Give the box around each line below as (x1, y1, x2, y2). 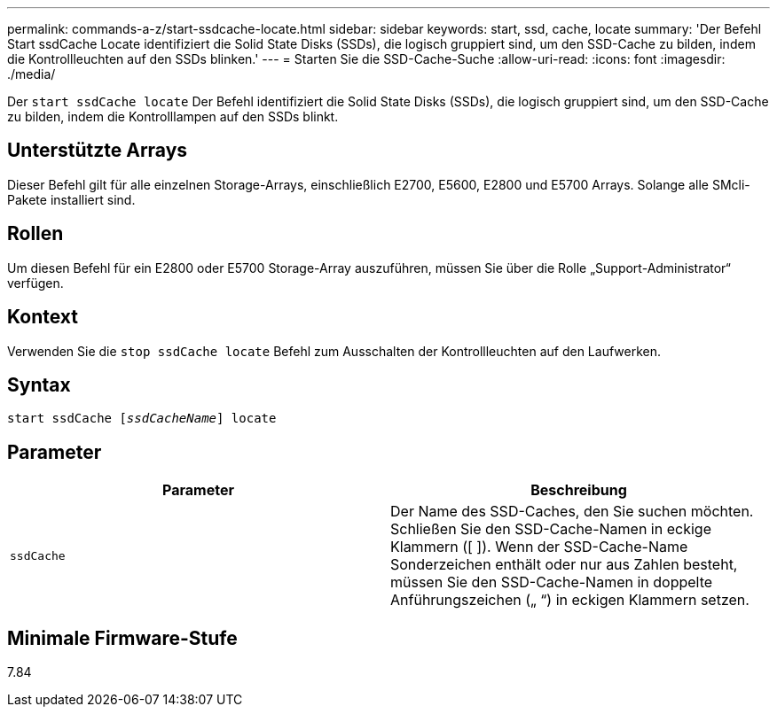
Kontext (7, 306, 78, 329)
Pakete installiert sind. (7, 191, 136, 207)
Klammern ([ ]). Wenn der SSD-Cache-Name (390, 538, 688, 556)
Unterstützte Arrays (7, 139, 188, 162)
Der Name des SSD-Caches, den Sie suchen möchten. (390, 502, 754, 521)
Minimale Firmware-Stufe (7, 626, 238, 649)
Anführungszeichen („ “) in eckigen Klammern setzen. (390, 591, 750, 609)
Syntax (7, 373, 71, 396)
